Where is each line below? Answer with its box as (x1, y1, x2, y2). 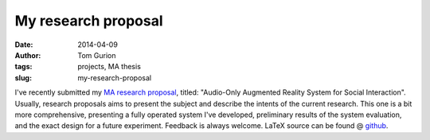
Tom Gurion (77, 50, 116, 60)
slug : (14, 72, 32, 83)
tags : (14, 62, 33, 72)
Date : (14, 40, 33, 49)
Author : (14, 50, 41, 60)
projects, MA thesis (77, 62, 141, 72)
